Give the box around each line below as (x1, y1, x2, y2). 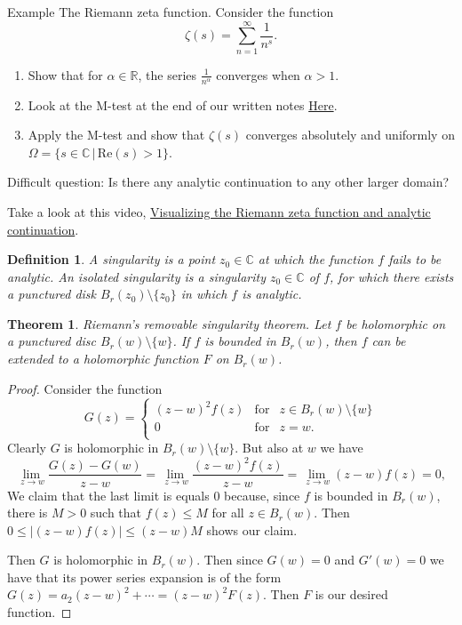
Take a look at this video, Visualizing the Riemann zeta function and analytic (7, 202, 431, 220)
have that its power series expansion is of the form (7, 567, 282, 586)
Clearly (7, 438, 46, 457)
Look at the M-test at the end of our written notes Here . (28, 95, 338, 114)
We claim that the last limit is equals (7, 485, 210, 504)
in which (180, 284, 227, 303)
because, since (224, 485, 300, 504)
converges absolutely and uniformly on (245, 125, 455, 144)
